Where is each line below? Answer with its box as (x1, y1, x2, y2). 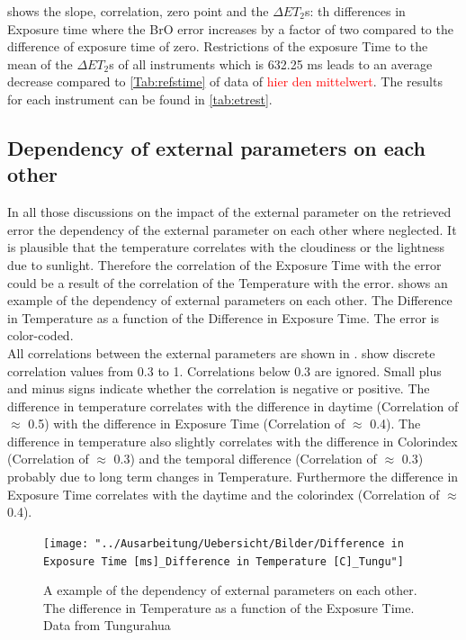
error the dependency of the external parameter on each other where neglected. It (7, 220, 457, 239)
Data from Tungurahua (43, 616, 171, 635)
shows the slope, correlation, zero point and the (7, 2, 269, 20)
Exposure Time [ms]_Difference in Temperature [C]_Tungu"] (43, 554, 404, 568)
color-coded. (7, 326, 74, 345)
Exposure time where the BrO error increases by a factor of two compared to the (7, 19, 453, 38)
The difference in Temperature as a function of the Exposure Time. (43, 598, 415, 617)
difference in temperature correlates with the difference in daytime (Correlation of (7, 396, 459, 415)
